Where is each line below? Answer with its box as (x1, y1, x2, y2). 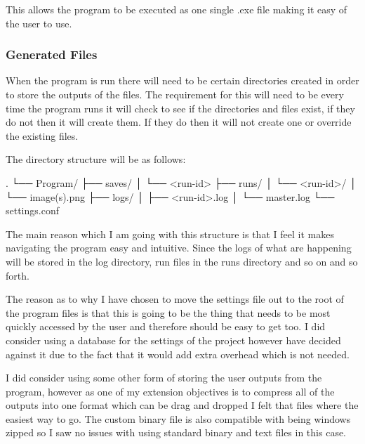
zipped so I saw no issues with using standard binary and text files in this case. (6, 425, 347, 440)
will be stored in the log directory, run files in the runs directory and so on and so (6, 254, 358, 268)
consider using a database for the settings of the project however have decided (6, 332, 341, 347)
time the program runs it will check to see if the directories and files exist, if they (6, 100, 355, 115)
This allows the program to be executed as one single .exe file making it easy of (6, 2, 347, 16)
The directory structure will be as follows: (6, 152, 186, 166)
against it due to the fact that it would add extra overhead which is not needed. (6, 346, 350, 361)
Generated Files (6, 46, 98, 63)
